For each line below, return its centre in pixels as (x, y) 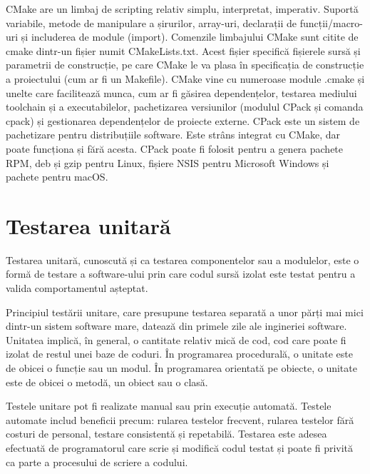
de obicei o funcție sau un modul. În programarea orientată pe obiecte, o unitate (181, 368)
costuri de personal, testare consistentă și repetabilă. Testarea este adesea (166, 434)
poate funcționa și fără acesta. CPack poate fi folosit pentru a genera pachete (175, 148)
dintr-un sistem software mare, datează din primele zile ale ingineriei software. (176, 326)
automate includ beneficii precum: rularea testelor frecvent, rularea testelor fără (180, 419)
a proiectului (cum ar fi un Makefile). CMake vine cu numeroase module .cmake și (185, 78)
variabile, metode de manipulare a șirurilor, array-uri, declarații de (151, 22)
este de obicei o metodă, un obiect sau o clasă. (107, 382)
